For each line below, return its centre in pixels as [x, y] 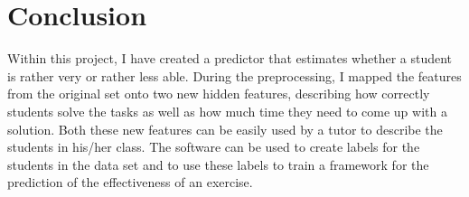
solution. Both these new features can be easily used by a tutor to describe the [225, 129]
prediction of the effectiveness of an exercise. [130, 182]
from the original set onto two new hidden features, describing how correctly [219, 94]
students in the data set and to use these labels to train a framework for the [218, 164]
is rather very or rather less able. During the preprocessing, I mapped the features [234, 75]
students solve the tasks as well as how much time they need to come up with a [227, 111]
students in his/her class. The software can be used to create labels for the [214, 147]
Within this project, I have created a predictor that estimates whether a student [230, 58]
